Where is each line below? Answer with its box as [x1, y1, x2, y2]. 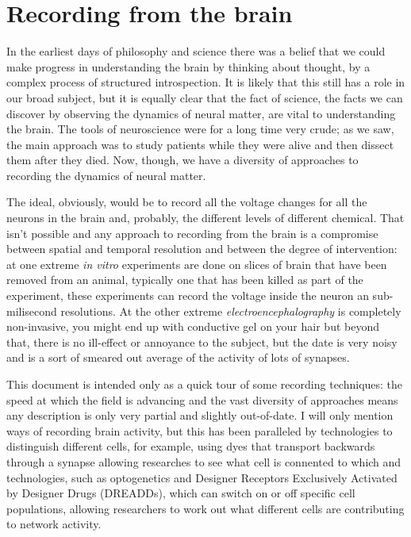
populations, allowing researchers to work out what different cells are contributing [6, 500, 405, 516]
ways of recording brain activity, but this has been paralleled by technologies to [6, 422, 393, 439]
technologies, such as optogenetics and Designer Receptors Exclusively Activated [6, 469, 398, 485]
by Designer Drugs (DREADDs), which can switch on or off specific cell [6, 485, 355, 501]
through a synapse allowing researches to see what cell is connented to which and [6, 453, 401, 470]
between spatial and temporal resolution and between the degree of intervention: [6, 240, 398, 257]
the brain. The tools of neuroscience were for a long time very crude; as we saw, [6, 121, 394, 137]
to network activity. [6, 516, 102, 532]
